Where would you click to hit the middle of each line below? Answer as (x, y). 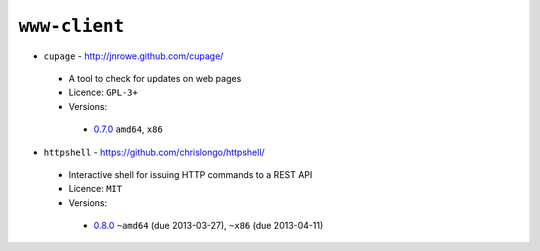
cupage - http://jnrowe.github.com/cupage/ (133, 56)
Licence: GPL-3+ (103, 92)
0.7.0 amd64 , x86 (128, 129)
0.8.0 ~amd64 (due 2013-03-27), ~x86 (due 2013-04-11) (208, 226)
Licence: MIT (95, 189)
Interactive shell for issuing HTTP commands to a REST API (190, 174)
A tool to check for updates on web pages (155, 78)
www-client (71, 26)
